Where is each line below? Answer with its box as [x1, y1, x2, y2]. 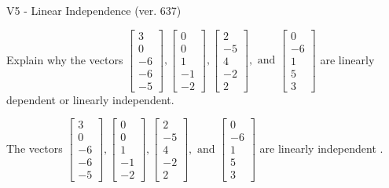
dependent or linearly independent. [6, 91, 174, 107]
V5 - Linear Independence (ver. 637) [6, 2, 182, 18]
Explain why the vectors [6, 51, 123, 67]
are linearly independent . [259, 139, 383, 156]
